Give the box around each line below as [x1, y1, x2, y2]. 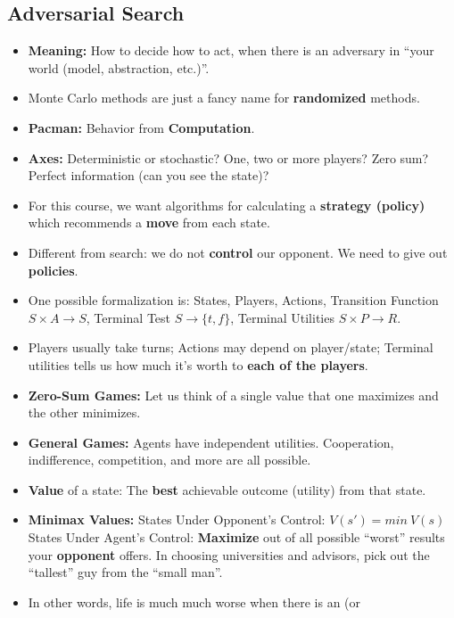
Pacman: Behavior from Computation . [28, 118, 255, 136]
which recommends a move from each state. [28, 213, 270, 232]
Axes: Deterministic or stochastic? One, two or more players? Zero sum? [28, 148, 429, 167]
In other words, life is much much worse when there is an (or [28, 592, 361, 611]
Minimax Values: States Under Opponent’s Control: [28, 510, 326, 529]
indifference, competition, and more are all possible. [28, 450, 311, 469]
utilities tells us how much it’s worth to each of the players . [28, 355, 368, 374]
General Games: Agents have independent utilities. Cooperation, [28, 433, 394, 451]
